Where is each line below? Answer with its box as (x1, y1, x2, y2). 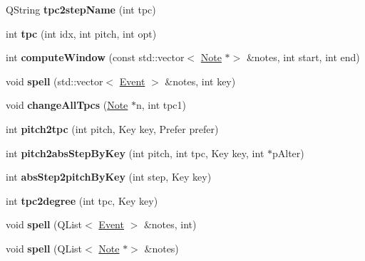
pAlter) (272, 145, 304, 160)
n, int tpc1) (136, 97, 187, 112)
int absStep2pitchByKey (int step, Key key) (6, 169, 212, 184)
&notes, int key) (165, 73, 236, 88)
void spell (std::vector (6, 73, 103, 88)
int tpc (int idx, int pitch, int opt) (6, 26, 157, 41)
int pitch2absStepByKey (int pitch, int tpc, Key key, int (6, 145, 264, 160)
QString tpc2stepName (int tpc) (6, 2, 156, 16)
